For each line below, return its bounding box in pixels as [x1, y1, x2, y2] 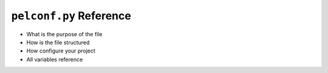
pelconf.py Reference [11, 9, 132, 22]
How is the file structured [26, 39, 90, 46]
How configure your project [26, 47, 95, 54]
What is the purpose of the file [26, 30, 103, 37]
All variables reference [26, 56, 83, 63]
